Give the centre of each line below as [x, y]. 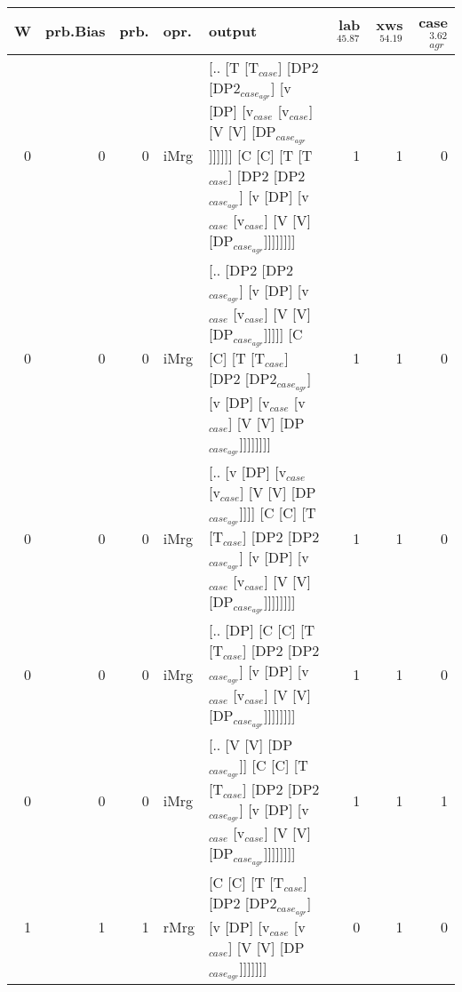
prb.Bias [76, 31]
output [233, 31]
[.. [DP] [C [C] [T [262, 630]
